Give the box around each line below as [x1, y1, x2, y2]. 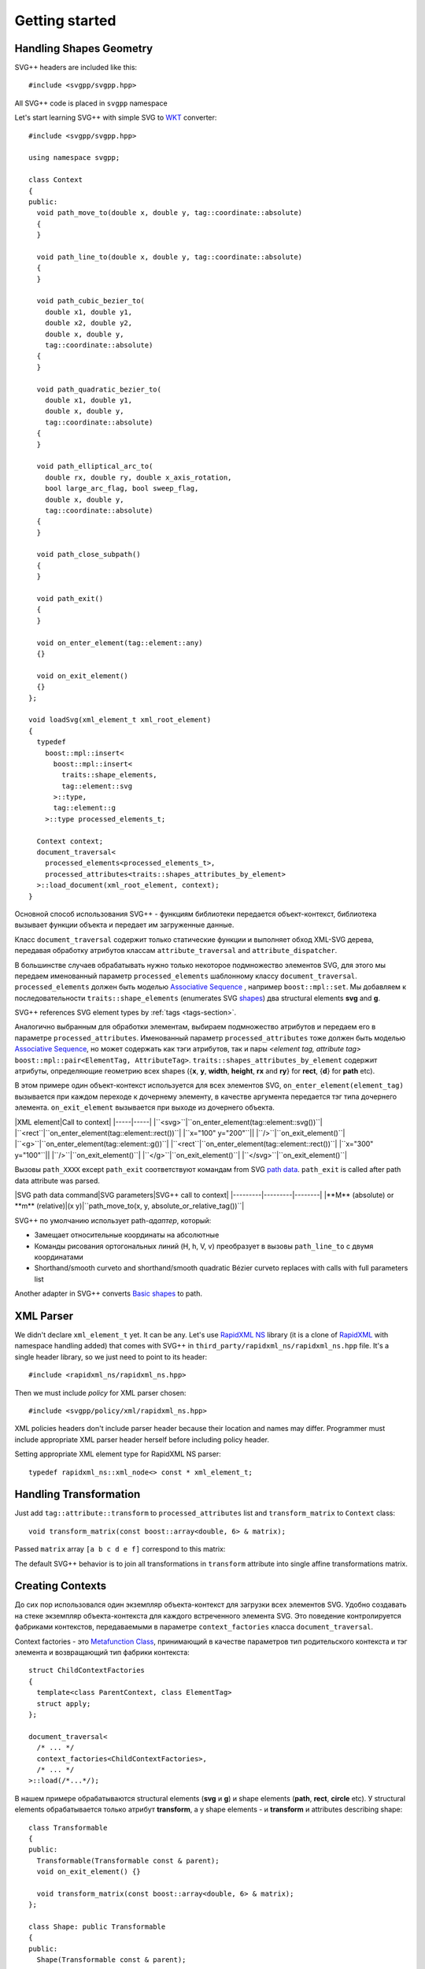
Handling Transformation [14, 1488, 141, 1501]
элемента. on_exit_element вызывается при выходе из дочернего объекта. [14, 1103, 275, 1112]
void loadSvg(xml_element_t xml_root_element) [28, 715, 212, 725]
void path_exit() [36, 595, 104, 603]
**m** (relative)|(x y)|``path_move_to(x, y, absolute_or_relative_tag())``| [14, 1201, 245, 1211]
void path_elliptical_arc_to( [36, 462, 153, 471]
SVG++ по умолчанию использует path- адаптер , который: [14, 1215, 212, 1225]
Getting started [14, 12, 116, 29]
